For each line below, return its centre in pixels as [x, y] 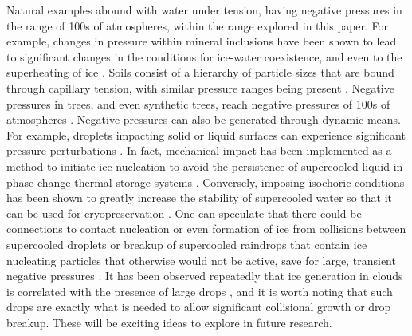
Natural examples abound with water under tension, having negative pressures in [204, 10]
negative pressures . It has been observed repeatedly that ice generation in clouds [205, 276]
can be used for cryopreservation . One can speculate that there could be [184, 213]
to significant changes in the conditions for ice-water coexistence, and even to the [204, 56]
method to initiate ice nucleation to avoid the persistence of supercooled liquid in [205, 166]
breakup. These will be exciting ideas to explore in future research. [169, 322]
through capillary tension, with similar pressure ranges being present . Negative [200, 87]
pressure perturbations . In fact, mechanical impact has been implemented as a [199, 150]
